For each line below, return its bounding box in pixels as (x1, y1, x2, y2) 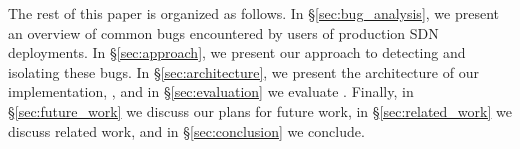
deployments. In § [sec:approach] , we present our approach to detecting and (8, 42, 466, 63)
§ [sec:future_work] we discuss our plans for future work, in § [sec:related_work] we (8, 100, 512, 121)
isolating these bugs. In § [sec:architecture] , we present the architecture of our (8, 61, 479, 82)
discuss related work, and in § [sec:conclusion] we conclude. (8, 120, 365, 141)
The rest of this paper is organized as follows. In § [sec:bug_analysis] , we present (8, 3, 499, 23)
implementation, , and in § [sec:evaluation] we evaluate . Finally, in (8, 81, 414, 102)
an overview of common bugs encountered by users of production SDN (8, 22, 439, 43)
